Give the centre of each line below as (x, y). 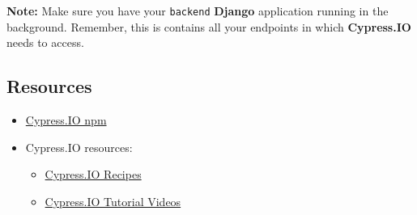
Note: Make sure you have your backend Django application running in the (198, 11)
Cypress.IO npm (66, 120)
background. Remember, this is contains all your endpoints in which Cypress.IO (209, 26)
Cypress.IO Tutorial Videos (113, 201)
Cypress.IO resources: (79, 147)
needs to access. (45, 42)
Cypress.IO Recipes (93, 174)
